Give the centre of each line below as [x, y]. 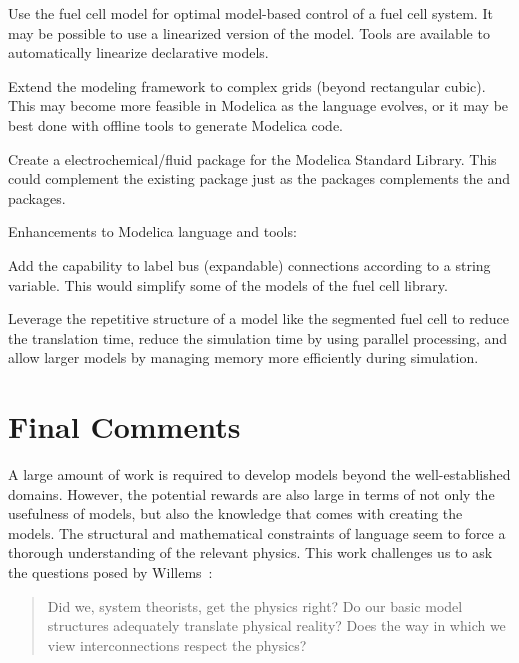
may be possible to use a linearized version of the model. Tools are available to [249, 32]
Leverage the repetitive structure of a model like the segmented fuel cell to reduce [258, 318]
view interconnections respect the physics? [177, 644]
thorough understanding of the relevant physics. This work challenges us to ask [250, 552]
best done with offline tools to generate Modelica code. [176, 124]
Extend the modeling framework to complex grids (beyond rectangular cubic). [247, 85]
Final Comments [124, 426]
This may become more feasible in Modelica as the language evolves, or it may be [258, 105]
